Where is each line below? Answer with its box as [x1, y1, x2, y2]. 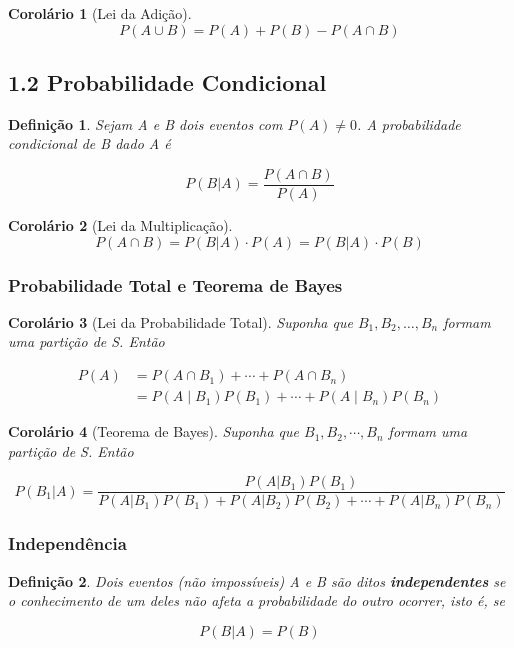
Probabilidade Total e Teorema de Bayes [8, 272, 343, 297]
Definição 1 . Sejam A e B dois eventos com [8, 113, 283, 134]
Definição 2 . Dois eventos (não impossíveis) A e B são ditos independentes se [8, 570, 506, 591]
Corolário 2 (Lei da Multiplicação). [8, 215, 233, 236]
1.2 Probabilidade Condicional [8, 66, 327, 97]
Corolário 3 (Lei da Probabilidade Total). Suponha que [8, 311, 353, 332]
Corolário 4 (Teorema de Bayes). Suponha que [8, 421, 300, 442]
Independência [8, 531, 127, 556]
